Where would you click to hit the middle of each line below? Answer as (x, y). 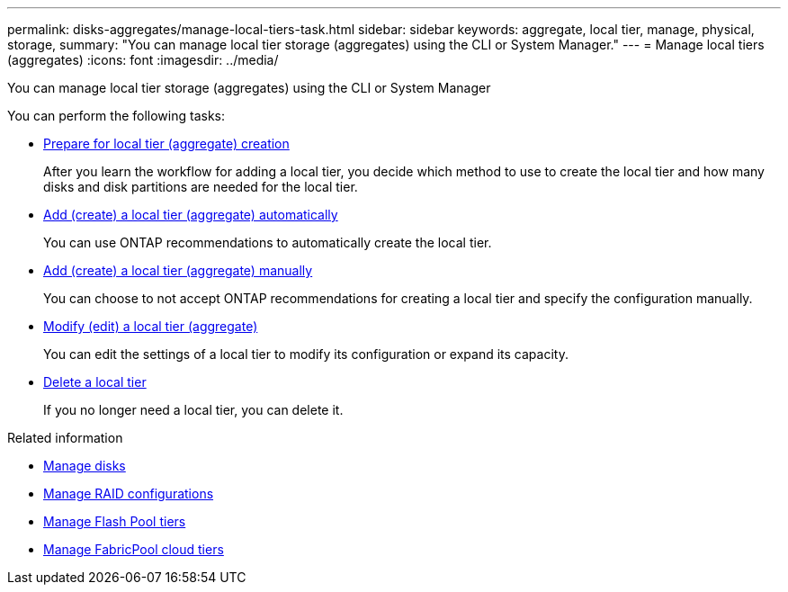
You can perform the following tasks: (116, 116)
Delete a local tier (95, 382)
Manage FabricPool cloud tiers (134, 549)
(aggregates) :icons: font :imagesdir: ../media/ (143, 60)
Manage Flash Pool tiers (115, 521)
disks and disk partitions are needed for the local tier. (201, 187)
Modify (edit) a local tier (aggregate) (151, 326)
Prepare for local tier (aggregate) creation (166, 144)
